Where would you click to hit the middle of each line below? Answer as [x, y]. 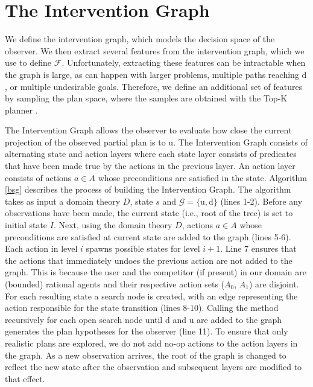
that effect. [25, 378]
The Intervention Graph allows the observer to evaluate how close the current [148, 130]
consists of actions [38, 177]
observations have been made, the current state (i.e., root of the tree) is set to [149, 213]
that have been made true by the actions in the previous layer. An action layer [150, 166]
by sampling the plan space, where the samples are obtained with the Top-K [146, 98]
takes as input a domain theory [63, 201]
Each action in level [41, 248]
